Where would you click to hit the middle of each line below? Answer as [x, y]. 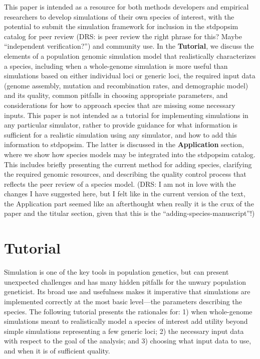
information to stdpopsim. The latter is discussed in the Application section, [124, 144]
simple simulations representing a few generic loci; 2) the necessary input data [124, 331]
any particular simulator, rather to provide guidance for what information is [121, 125]
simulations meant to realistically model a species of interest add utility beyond [126, 321]
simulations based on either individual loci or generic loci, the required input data [130, 76]
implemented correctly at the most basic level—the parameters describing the [123, 301]
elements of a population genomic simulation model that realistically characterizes [130, 55]
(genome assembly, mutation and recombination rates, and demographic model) [126, 85]
